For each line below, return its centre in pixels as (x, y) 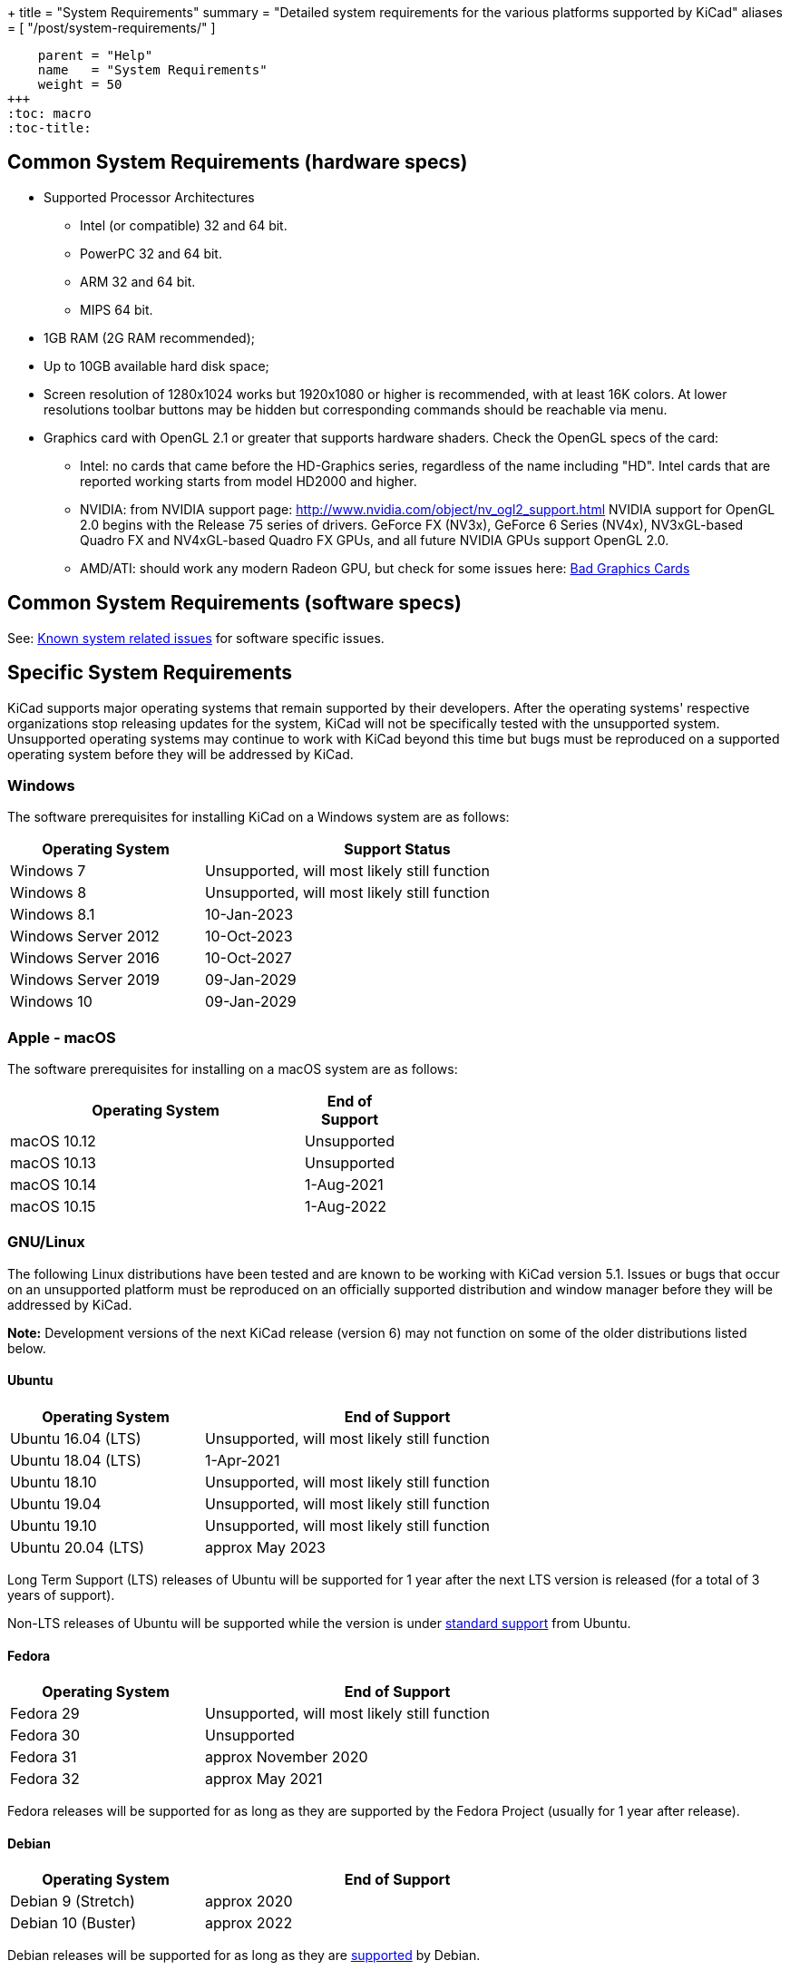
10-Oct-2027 (248, 958)
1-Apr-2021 (242, 1460)
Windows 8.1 (53, 915)
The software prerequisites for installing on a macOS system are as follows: (233, 1069)
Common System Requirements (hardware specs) (238, 162)
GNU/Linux (46, 1242)
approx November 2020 (286, 1757)
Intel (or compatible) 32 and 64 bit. (184, 225)
